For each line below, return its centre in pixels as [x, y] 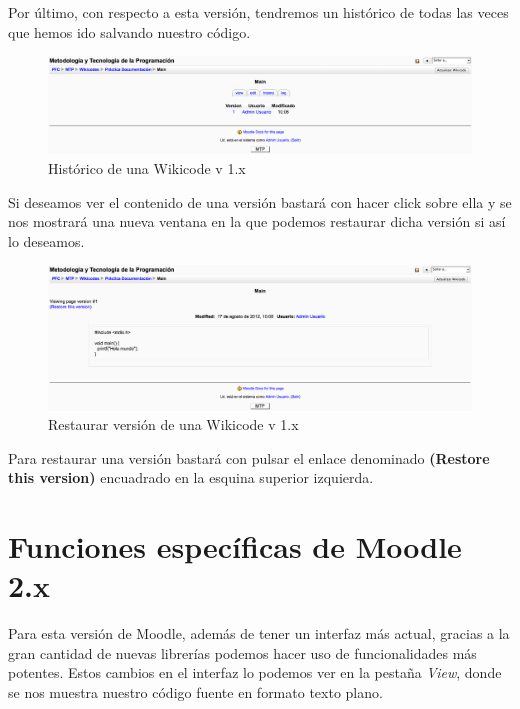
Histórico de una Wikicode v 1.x [147, 167]
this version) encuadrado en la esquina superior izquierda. [191, 477]
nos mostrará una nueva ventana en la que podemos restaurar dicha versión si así [257, 221]
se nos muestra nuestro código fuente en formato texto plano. [195, 692]
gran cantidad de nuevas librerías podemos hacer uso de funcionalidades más [242, 652]
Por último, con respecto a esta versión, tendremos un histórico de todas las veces [258, 12]
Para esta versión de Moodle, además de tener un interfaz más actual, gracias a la [259, 633]
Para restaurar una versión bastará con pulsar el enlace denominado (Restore [249, 457]
